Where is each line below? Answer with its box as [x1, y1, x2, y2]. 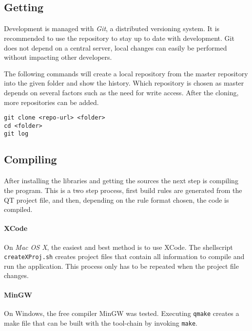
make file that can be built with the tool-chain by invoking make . [4, 317, 197, 328]
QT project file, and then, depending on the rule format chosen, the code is [4, 194, 229, 205]
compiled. [4, 204, 33, 214]
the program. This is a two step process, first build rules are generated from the [4, 185, 242, 195]
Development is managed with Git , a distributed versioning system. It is [4, 23, 220, 34]
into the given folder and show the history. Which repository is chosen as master [4, 78, 244, 88]
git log [4, 130, 29, 138]
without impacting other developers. [4, 52, 112, 62]
